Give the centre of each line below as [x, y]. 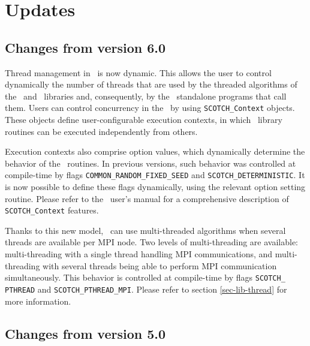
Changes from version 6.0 [85, 47]
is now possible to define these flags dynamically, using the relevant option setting [155, 187]
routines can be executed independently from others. [101, 131]
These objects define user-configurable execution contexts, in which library [144, 120]
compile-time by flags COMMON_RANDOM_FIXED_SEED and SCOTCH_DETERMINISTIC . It [155, 175]
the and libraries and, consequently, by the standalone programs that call [146, 96]
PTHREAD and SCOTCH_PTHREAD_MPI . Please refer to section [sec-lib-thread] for [146, 289]
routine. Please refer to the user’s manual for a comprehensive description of [147, 198]
